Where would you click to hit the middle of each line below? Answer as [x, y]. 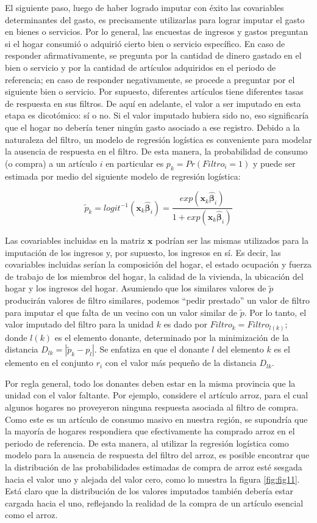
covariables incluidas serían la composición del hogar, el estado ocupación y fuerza [158, 264]
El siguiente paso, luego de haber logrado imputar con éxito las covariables [144, 7]
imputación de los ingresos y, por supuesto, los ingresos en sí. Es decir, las [143, 252]
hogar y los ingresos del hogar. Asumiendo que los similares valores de [136, 288]
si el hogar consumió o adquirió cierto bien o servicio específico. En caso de [145, 43]
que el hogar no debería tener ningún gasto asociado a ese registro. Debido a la [152, 127]
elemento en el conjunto [49, 363]
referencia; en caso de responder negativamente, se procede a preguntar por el [150, 79]
